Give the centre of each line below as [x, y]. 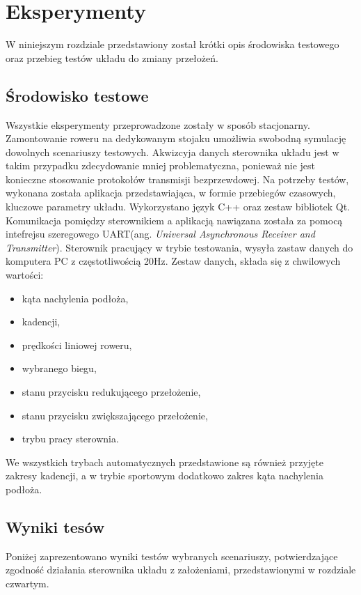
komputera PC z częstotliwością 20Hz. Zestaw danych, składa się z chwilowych [173, 261]
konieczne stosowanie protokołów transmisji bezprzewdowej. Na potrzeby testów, [177, 179]
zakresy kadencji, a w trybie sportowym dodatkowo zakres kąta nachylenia [165, 476]
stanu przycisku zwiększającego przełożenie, [115, 415]
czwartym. [27, 583]
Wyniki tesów [55, 526]
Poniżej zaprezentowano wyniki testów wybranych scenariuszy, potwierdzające [172, 556]
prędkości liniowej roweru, [77, 345]
